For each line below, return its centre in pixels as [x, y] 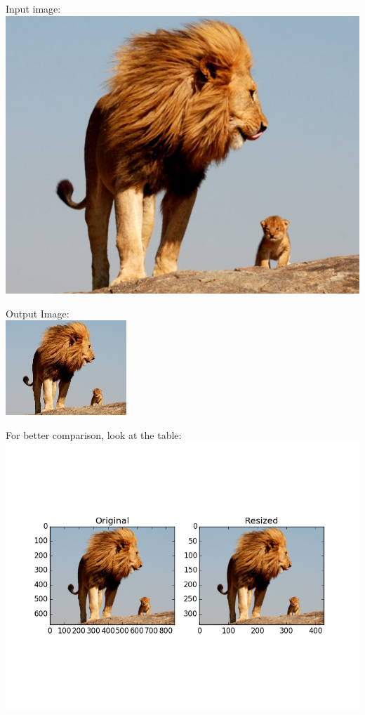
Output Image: [38, 313]
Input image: [33, 8]
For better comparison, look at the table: [94, 434]
